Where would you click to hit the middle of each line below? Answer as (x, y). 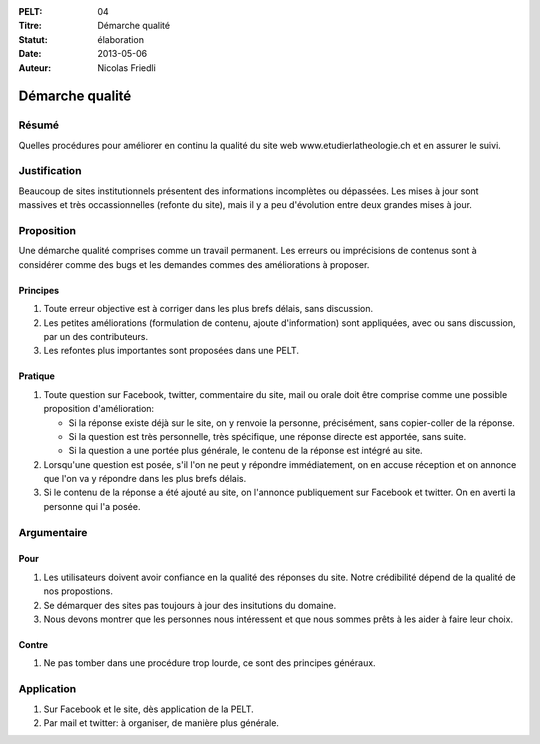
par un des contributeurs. (96, 336)
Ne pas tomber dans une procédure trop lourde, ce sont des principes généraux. (209, 663)
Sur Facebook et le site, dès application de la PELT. (148, 709)
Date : (30, 54)
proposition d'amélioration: (99, 409)
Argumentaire (53, 532)
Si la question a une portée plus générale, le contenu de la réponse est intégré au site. (246, 451)
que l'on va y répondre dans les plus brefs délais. (145, 479)
